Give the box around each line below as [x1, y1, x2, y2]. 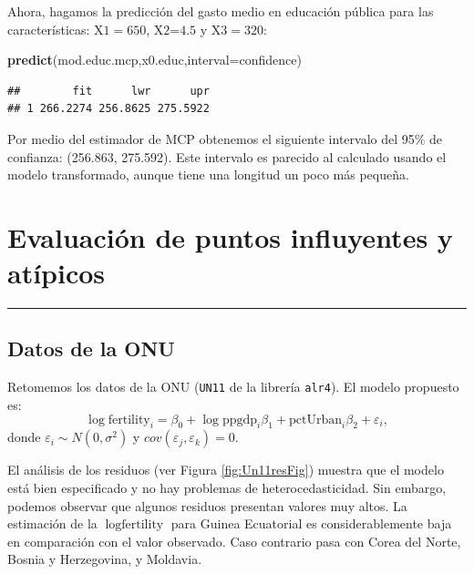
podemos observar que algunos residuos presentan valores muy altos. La [7, 496, 407, 515]
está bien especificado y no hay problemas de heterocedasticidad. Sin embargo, [7, 477, 447, 497]
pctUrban [289, 413, 343, 426]
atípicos [7, 254, 106, 292]
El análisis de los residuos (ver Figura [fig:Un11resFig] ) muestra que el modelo [7, 460, 444, 479]
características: [7, 19, 90, 38]
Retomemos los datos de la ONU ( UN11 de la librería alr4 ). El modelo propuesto [7, 377, 459, 396]
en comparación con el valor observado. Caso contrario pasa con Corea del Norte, [7, 531, 461, 550]
